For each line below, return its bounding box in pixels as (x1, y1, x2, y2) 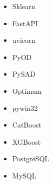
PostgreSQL (12, 153, 49, 164)
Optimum (12, 85, 42, 96)
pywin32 (12, 102, 38, 113)
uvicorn (12, 35, 35, 45)
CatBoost (12, 119, 41, 130)
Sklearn (12, 1, 35, 11)
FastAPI (12, 18, 38, 28)
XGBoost (12, 136, 41, 147)
